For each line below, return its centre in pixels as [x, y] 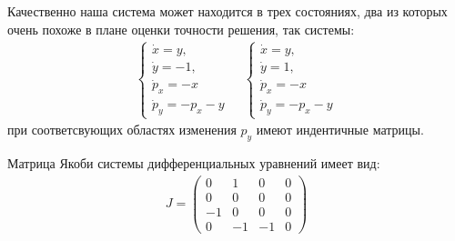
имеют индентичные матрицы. [340, 130]
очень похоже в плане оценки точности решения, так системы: [181, 29]
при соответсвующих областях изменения [122, 130]
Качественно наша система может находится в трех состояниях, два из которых [227, 11]
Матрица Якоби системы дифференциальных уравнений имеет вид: [194, 163]
